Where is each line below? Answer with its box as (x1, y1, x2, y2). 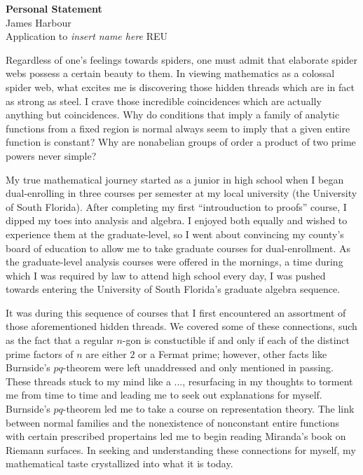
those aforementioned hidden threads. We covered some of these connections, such (6, 319, 357, 333)
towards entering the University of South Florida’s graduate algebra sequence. (6, 282, 341, 296)
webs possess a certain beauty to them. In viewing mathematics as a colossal (6, 66, 335, 81)
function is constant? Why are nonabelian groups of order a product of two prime (6, 135, 356, 149)
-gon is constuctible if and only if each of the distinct (122, 333, 350, 347)
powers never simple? (6, 148, 97, 163)
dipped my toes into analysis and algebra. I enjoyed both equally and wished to (6, 213, 348, 228)
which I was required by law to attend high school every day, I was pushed (6, 268, 326, 282)
